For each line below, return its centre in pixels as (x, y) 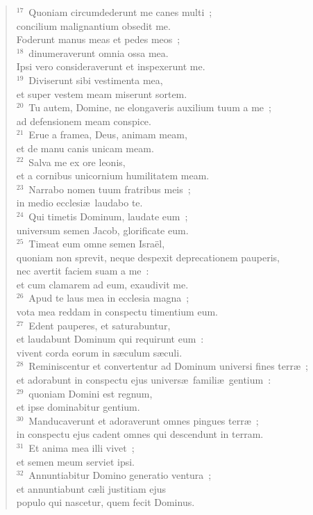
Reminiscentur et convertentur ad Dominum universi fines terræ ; (168, 366)
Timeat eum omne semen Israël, (97, 244)
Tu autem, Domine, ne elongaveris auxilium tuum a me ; (150, 107)
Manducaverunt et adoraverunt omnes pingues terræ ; (144, 420)
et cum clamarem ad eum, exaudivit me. (102, 284)
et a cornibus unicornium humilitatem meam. (113, 175)
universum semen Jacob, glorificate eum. (102, 230)
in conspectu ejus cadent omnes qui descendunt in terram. (140, 434)
